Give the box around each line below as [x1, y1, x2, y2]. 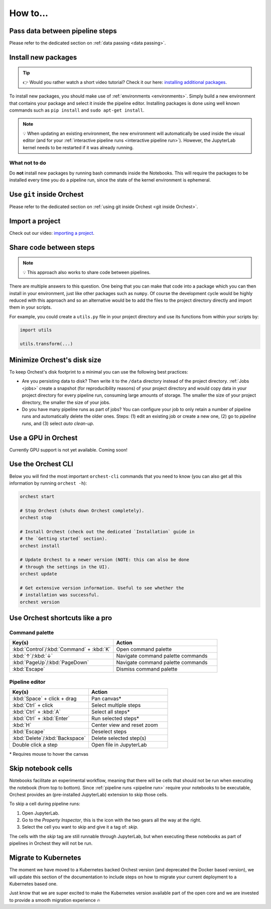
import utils [20, 327, 52, 333]
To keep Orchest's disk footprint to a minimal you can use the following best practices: [9, 369, 188, 375]
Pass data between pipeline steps [9, 27, 117, 35]
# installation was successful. [20, 592, 100, 598]
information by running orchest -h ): [9, 480, 87, 486]
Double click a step [12, 742, 58, 749]
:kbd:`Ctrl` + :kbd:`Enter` [12, 715, 70, 722]
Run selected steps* [91, 715, 140, 722]
